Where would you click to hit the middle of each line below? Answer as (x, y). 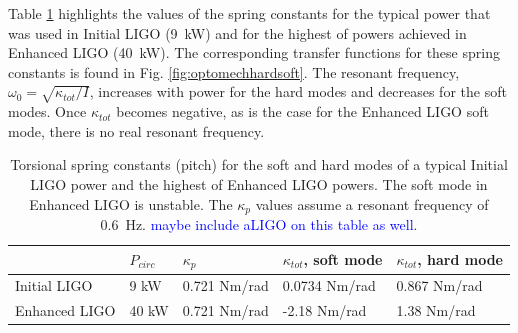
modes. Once (47, 111)
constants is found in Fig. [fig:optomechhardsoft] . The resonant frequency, (234, 71)
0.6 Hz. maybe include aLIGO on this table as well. (259, 223)
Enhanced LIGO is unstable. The (131, 203)
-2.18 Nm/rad (324, 310)
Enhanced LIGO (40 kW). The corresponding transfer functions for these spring (254, 52)
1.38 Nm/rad (436, 310)
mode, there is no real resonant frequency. (136, 130)
